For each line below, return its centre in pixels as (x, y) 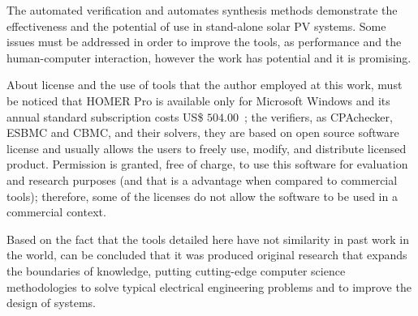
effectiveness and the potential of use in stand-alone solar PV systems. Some (196, 26)
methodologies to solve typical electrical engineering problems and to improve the (209, 286)
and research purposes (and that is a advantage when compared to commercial (202, 179)
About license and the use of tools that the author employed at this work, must (205, 85)
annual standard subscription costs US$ (105, 116)
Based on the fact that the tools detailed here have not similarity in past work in (208, 239)
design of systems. (51, 303)
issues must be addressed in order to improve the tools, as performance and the (204, 42)
